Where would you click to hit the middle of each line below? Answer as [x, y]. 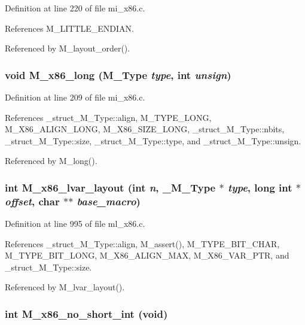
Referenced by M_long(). [51, 161]
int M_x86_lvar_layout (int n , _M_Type [110, 187]
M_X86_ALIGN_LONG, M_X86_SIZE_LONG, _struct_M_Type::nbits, [145, 129]
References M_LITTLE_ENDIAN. [69, 28]
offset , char [32, 201]
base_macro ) [109, 201]
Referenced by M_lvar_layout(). [65, 287]
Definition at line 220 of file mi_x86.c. [75, 8]
